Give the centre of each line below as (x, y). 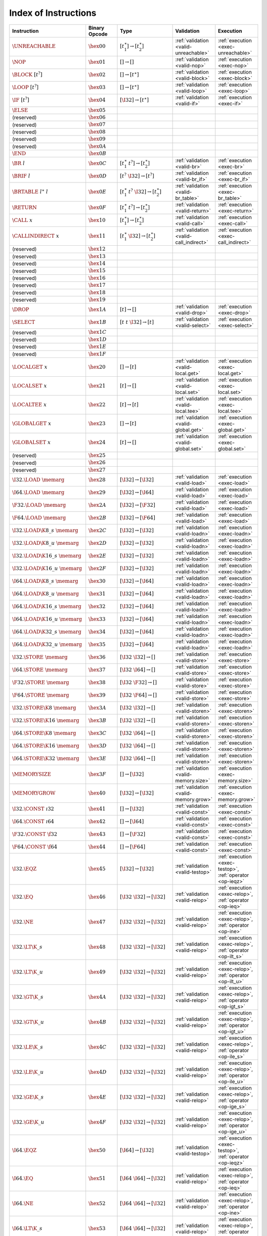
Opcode (98, 34)
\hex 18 (97, 292)
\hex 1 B (97, 322)
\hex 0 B (97, 153)
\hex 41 (97, 809)
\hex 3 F (97, 774)
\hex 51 (97, 1178)
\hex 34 (97, 632)
